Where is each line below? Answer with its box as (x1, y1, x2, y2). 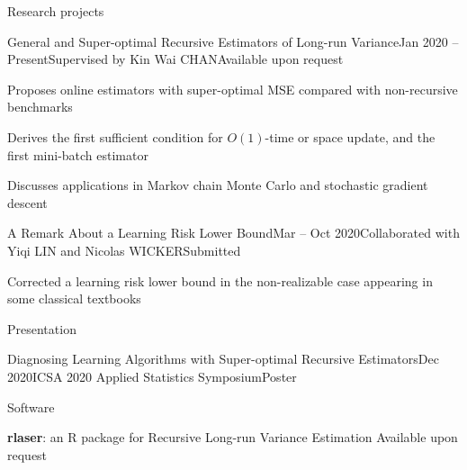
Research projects (7, 2, 104, 20)
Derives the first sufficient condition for (7, 127, 223, 146)
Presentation (7, 319, 76, 338)
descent (7, 193, 48, 212)
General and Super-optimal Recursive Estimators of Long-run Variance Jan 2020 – (7, 32, 459, 50)
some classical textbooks (7, 289, 141, 308)
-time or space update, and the (265, 127, 436, 146)
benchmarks (7, 97, 73, 116)
